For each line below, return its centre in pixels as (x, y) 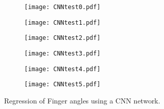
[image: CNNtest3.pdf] (63, 53)
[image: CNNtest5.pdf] (63, 85)
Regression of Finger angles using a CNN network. (82, 100)
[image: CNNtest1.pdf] (63, 22)
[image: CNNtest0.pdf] (63, 7)
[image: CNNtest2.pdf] (63, 38)
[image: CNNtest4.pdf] (63, 69)
